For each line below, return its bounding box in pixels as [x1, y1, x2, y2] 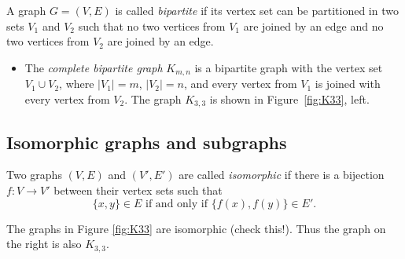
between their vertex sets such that [53, 182, 223, 199]
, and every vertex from [183, 75, 297, 92]
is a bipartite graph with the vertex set [194, 59, 383, 75]
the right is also [6, 235, 82, 252]
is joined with [315, 75, 381, 92]
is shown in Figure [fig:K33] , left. [209, 90, 370, 107]
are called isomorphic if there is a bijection [179, 166, 385, 183]
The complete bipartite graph [24, 59, 163, 75]
